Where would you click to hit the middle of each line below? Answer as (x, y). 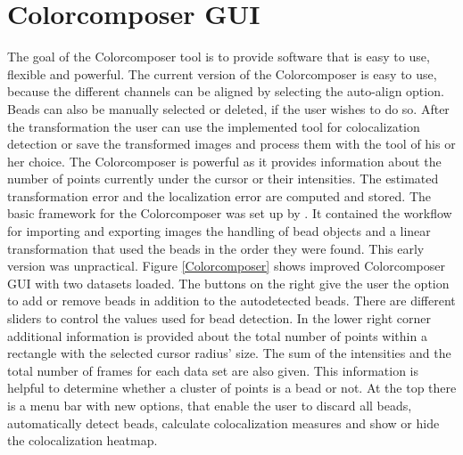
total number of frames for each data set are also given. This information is (213, 370)
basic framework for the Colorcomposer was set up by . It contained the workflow (230, 213)
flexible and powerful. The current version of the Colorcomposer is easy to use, (222, 73)
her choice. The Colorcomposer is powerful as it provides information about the (224, 161)
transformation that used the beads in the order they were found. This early (216, 248)
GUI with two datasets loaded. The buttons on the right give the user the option (228, 283)
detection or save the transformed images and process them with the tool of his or (231, 144)
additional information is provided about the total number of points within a (217, 335)
